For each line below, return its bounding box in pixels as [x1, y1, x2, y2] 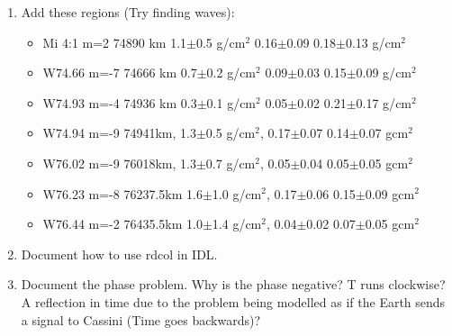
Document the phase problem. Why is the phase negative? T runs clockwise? [21, 275, 446, 294]
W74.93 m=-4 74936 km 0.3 [42, 93, 197, 112]
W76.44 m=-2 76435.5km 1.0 [42, 214, 203, 233]
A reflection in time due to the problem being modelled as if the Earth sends [21, 292, 446, 311]
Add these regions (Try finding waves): [21, 3, 235, 21]
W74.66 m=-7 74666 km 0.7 [42, 63, 197, 82]
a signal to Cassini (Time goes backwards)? [21, 310, 261, 329]
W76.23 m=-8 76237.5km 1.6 [42, 184, 203, 203]
